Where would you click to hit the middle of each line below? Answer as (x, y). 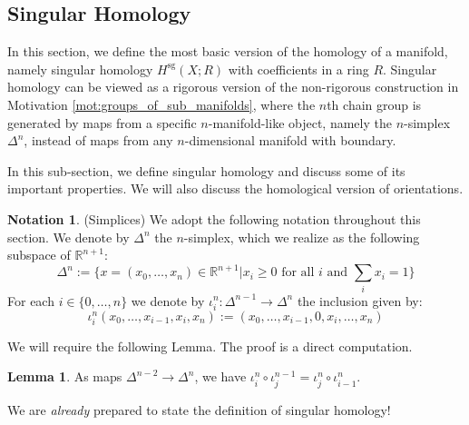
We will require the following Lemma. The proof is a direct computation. (210, 346)
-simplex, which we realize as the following (302, 237)
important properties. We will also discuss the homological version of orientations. (235, 188)
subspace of (39, 255)
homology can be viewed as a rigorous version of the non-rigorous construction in (233, 87)
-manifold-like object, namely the (300, 122)
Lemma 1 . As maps (65, 376)
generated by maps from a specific (102, 122)
